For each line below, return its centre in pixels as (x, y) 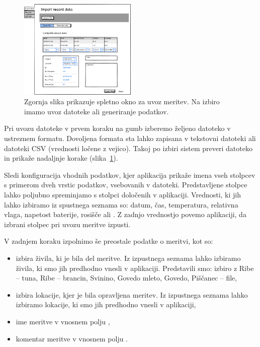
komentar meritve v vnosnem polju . (72, 338)
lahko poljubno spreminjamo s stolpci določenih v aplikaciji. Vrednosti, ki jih (123, 194)
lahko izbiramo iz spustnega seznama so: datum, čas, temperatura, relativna (121, 204)
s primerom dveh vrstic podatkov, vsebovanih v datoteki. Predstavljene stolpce (126, 185)
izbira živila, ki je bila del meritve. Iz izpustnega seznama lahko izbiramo (128, 258)
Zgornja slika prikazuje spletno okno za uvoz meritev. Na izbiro (122, 101)
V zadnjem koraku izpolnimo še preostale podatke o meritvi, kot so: (109, 241)
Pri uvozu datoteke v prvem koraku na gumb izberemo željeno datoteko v (117, 128)
